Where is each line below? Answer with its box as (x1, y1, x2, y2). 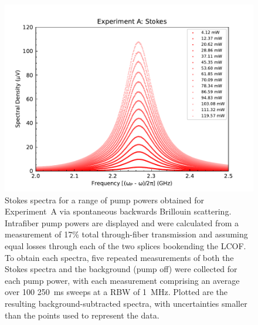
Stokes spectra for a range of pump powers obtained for (5, 193, 204, 206)
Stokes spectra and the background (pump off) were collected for (5, 263, 237, 275)
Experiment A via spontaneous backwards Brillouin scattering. (5, 205, 232, 217)
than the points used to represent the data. (5, 309, 159, 321)
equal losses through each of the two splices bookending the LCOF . (5, 239, 246, 252)
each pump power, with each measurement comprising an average (5, 274, 240, 286)
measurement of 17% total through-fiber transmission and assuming (5, 228, 248, 240)
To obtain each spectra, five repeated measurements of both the (5, 251, 234, 263)
